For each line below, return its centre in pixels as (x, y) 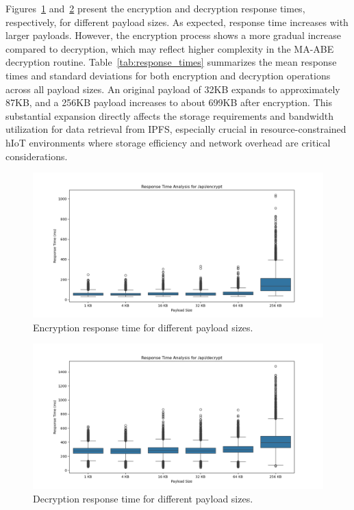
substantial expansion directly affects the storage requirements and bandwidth (169, 115)
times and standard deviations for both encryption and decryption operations (168, 75)
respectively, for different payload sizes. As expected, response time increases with (177, 22)
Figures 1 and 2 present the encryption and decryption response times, (155, 8)
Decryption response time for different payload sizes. (143, 498)
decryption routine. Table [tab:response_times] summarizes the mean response (171, 62)
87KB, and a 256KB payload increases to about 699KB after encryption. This (169, 102)
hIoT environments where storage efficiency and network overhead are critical (168, 142)
